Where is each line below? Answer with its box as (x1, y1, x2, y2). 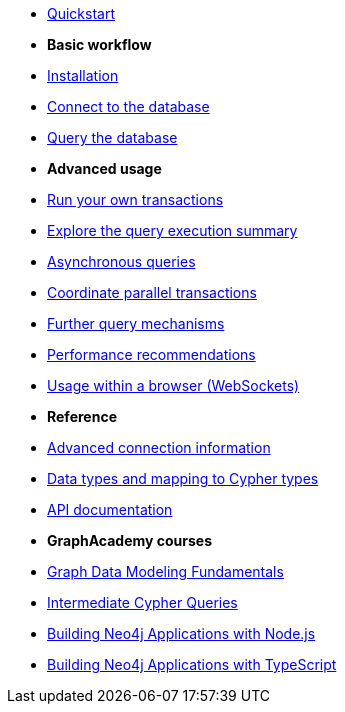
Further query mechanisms (47, 315, 225, 332)
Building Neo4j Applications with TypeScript (47, 656, 337, 673)
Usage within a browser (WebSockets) (47, 377, 300, 394)
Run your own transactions (47, 191, 224, 208)
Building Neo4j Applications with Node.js (47, 625, 316, 642)
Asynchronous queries (47, 253, 196, 270)
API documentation (47, 501, 173, 518)
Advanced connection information (47, 439, 271, 456)
